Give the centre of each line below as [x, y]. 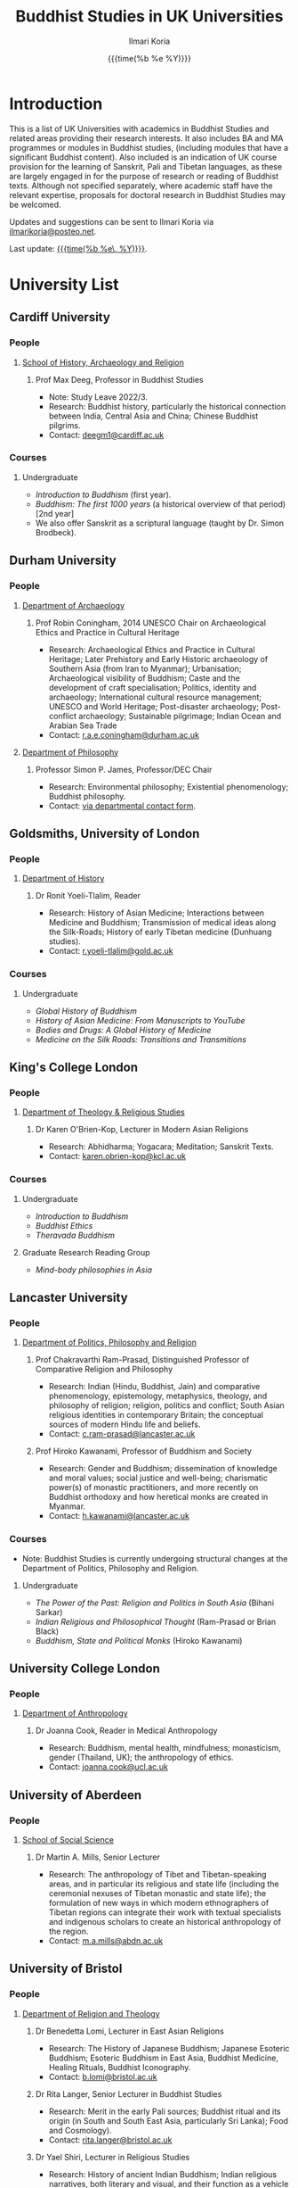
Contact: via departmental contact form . [122, 806]
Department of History [63, 879]
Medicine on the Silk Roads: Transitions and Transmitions [141, 1039]
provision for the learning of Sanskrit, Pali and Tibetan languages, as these [146, 166]
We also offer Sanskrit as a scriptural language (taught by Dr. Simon [160, 523]
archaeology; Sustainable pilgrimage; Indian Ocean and [180, 716]
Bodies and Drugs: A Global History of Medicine [123, 1030]
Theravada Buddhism [75, 1235]
